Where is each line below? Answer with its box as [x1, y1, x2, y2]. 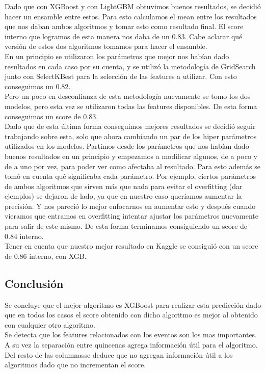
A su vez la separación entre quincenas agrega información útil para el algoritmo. [5, 339, 258, 350]
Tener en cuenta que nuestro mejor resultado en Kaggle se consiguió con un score [5, 241, 258, 251]
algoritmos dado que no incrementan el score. [5, 359, 146, 370]
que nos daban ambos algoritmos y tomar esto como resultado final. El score [5, 21, 244, 32]
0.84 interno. [5, 230, 44, 241]
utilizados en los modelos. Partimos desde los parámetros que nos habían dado [5, 141, 249, 151]
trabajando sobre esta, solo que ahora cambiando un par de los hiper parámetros [5, 130, 257, 141]
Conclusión [5, 275, 64, 291]
